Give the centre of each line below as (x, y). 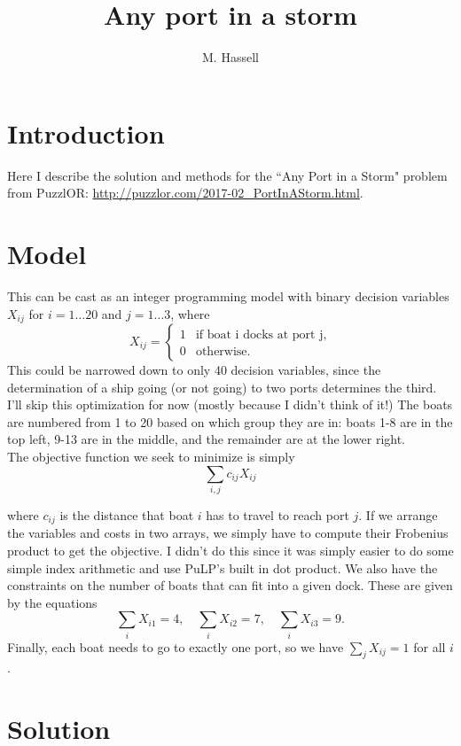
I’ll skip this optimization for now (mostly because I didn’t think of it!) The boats (230, 404)
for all (430, 646)
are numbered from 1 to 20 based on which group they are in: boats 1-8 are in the (230, 421)
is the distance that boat (127, 514)
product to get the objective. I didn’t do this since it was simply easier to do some (230, 550)
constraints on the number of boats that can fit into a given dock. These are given (230, 585)
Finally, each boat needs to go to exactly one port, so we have (176, 646)
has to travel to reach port (277, 514)
